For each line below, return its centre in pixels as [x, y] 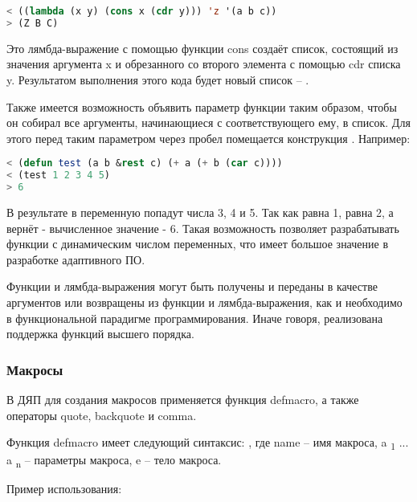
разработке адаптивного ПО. [76, 259]
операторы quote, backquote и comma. [102, 415]
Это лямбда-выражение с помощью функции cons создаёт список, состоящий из [202, 48]
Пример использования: [64, 489]
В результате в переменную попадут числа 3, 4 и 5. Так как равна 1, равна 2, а [200, 212]
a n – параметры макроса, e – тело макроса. [114, 461]
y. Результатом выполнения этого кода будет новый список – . [158, 79]
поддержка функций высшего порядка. [100, 334]
